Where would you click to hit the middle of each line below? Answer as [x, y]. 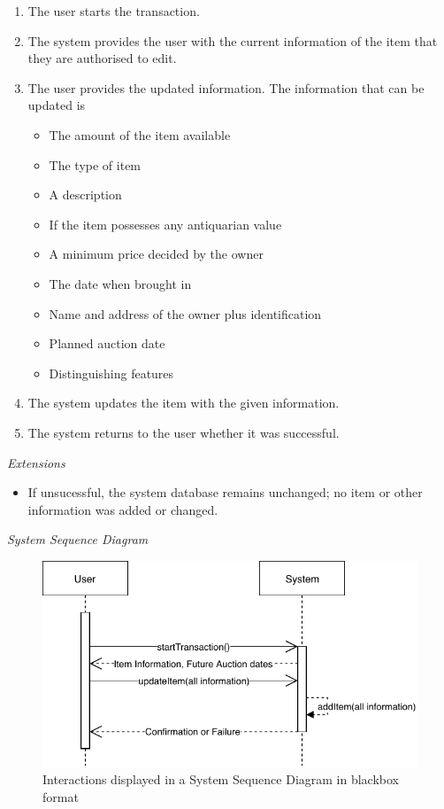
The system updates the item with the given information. [184, 403]
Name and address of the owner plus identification [185, 313]
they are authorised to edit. [102, 58]
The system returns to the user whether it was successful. [184, 432]
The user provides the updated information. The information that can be [226, 87]
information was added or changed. [123, 509]
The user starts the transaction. [114, 11]
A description [85, 194]
